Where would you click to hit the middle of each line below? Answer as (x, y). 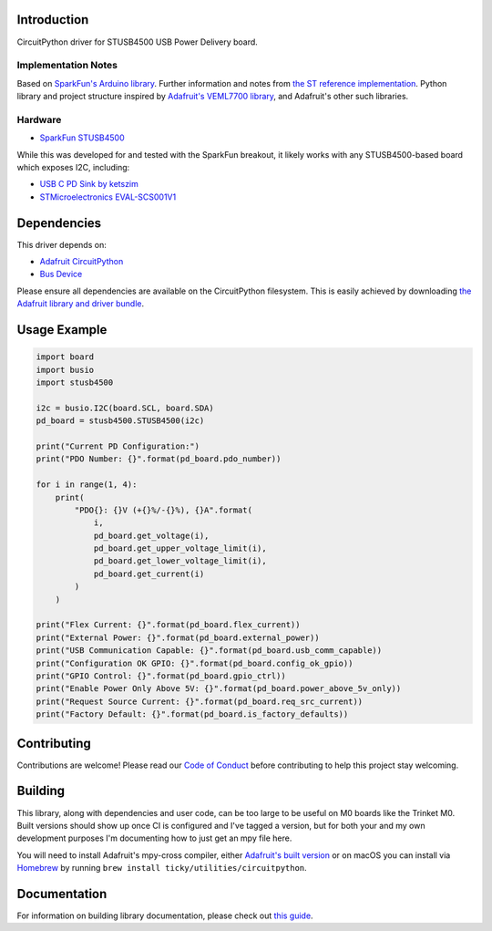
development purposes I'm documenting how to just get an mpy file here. (154, 838)
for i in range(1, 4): (87, 485)
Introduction (53, 20)
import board (65, 357)
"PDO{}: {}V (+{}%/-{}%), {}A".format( (163, 510)
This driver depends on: (61, 244)
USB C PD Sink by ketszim (89, 184)
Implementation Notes (67, 66)
